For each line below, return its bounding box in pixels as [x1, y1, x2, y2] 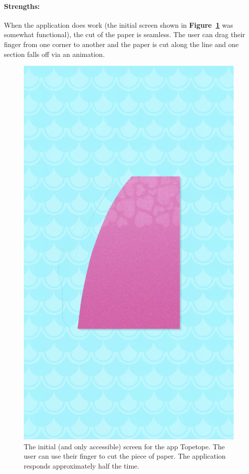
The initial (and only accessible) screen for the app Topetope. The [24, 441, 225, 451]
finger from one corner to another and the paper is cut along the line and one [4, 39, 239, 49]
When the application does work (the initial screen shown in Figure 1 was [4, 19, 233, 30]
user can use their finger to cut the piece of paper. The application [24, 451, 226, 461]
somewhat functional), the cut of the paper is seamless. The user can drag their [4, 29, 246, 40]
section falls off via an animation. [4, 48, 105, 59]
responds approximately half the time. [24, 461, 140, 471]
